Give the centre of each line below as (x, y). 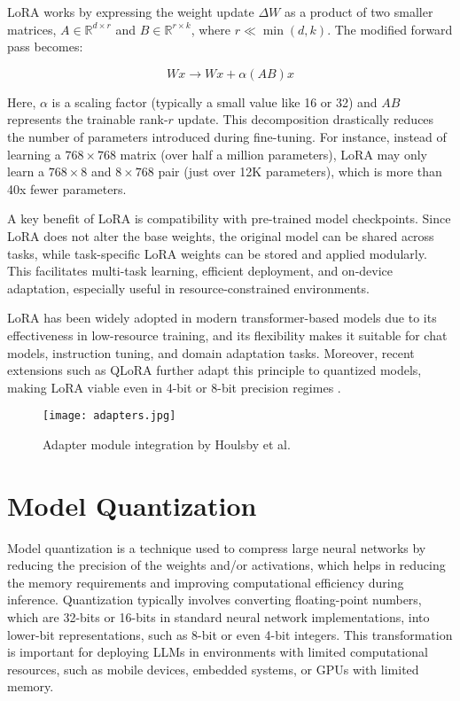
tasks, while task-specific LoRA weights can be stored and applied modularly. (217, 253)
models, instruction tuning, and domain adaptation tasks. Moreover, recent (211, 352)
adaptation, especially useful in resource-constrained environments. (188, 288)
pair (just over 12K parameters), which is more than (300, 171)
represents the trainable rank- (88, 119)
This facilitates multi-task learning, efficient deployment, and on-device (200, 271)
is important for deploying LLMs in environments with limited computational (218, 652)
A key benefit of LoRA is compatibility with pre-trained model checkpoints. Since (229, 218)
